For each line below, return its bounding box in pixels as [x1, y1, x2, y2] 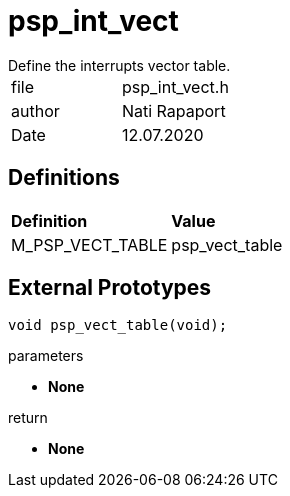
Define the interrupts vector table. [8, 56, 231, 74]
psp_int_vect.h [121, 76, 229, 97]
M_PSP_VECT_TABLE [11, 234, 168, 255]
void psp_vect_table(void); [8, 317, 228, 334]
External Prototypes [8, 275, 212, 301]
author [11, 100, 60, 121]
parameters [8, 347, 84, 365]
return [8, 409, 48, 427]
